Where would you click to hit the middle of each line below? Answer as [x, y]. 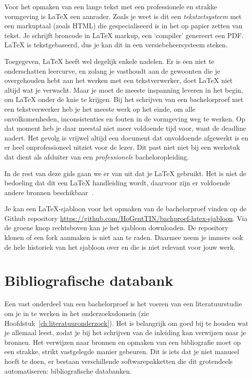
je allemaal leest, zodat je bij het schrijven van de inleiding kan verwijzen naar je [125, 332]
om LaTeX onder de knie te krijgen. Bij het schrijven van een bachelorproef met [124, 99]
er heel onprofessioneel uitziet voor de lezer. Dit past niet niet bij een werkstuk [122, 147]
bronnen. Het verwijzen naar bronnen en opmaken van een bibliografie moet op [123, 342]
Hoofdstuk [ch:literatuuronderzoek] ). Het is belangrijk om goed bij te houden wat [126, 323]
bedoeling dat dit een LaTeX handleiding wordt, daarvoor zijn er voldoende [117, 183]
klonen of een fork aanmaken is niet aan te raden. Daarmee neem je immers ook [124, 237]
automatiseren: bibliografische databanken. [68, 370]
